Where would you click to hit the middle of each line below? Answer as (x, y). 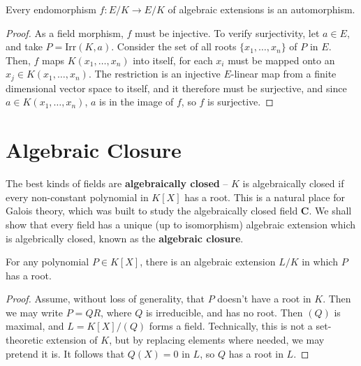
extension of (72, 340)
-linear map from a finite (283, 74)
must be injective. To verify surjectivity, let (227, 32)
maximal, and (35, 326)
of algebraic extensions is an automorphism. (261, 9)
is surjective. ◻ (241, 102)
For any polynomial (47, 262)
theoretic (24, 340)
